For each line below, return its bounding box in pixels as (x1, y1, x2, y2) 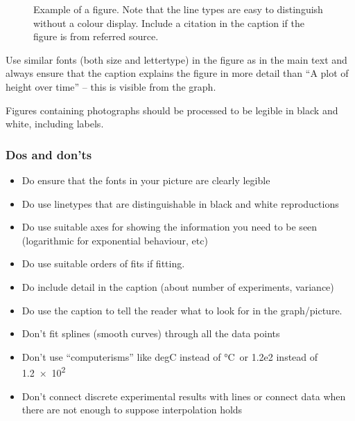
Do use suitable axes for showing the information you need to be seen (21, 220, 318, 234)
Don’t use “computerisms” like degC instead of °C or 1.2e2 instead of (21, 349, 318, 364)
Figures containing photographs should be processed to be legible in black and (6, 102, 338, 117)
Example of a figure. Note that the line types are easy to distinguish (33, 2, 323, 16)
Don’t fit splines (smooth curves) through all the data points (21, 326, 280, 341)
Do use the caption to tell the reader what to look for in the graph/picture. (21, 303, 343, 317)
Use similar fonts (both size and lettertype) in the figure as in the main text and (6, 52, 347, 66)
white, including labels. (6, 116, 104, 131)
